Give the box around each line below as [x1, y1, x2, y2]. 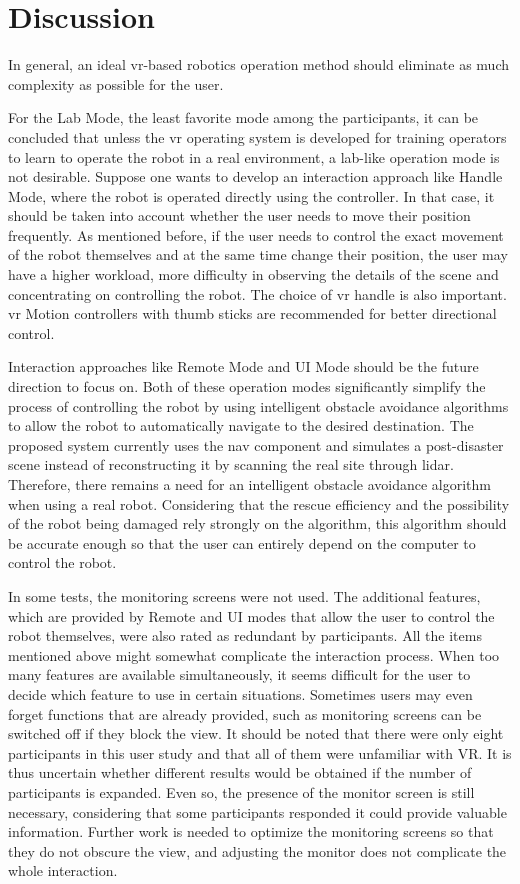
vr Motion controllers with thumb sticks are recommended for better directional [8, 303, 497, 324]
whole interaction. [8, 860, 118, 881]
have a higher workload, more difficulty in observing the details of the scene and [8, 264, 499, 285]
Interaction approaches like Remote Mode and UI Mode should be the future [8, 356, 479, 377]
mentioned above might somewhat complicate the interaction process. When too [8, 644, 500, 665]
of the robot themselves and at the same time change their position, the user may [8, 244, 508, 265]
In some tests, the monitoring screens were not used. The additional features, [8, 585, 481, 606]
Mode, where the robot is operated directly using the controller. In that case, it [8, 185, 495, 206]
